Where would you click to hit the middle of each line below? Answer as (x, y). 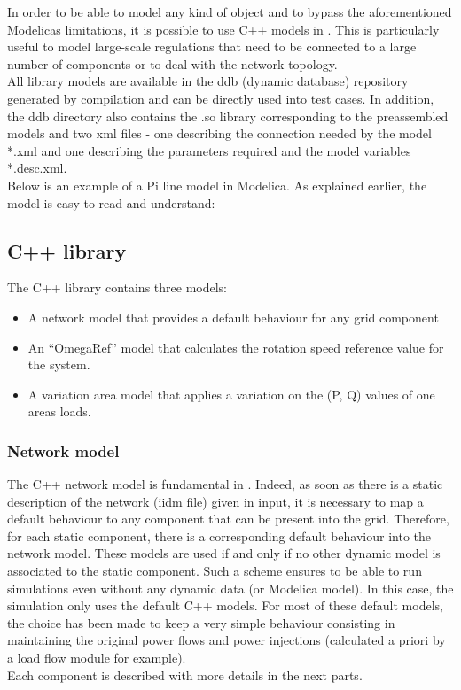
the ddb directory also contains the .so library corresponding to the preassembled (228, 116)
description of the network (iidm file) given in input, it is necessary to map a (215, 501)
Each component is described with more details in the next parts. (185, 674)
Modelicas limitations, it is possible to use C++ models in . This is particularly (223, 29)
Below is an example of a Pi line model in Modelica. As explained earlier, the (217, 185)
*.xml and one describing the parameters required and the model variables (209, 150)
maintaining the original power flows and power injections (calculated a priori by (227, 640)
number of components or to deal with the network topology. (172, 63)
